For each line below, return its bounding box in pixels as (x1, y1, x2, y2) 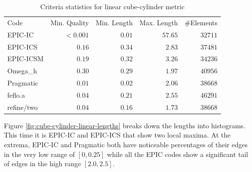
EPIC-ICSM (7, 53, 44, 64)
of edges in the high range (4, 158, 81, 169)
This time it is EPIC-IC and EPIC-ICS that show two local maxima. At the (4, 130, 231, 140)
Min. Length (95, 17, 133, 27)
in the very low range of (4, 149, 75, 159)
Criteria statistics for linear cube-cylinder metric (40, 1, 185, 11)
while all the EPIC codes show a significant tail (107, 149, 248, 159)
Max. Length (139, 17, 178, 27)
